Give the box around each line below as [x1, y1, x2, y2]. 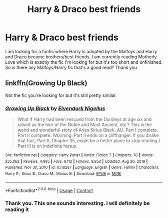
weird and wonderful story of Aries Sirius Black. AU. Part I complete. [17, 127, 158, 133]
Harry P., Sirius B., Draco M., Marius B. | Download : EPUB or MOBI [5, 171, 121, 176]
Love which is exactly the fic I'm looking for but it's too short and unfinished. [5, 59, 162, 65]
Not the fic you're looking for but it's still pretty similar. [5, 92, 117, 98]
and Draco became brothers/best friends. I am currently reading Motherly [5, 54, 157, 60]
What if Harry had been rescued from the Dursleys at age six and [17, 117, 152, 123]
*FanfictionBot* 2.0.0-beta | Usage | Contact [5, 186, 93, 193]
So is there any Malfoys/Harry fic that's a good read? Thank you [5, 64, 137, 70]
